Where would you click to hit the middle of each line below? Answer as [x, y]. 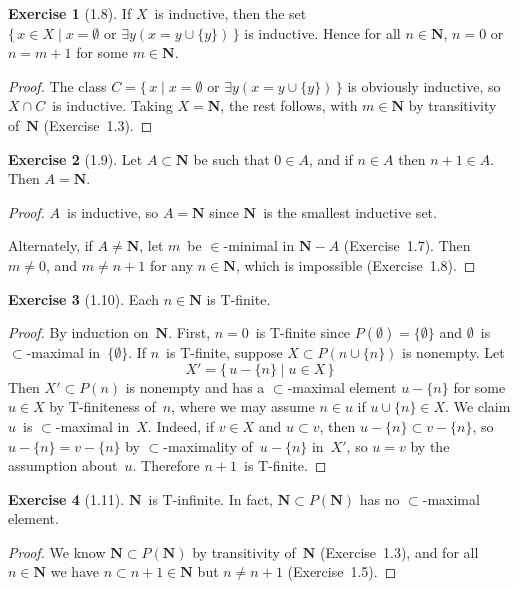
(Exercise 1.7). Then [407, 245]
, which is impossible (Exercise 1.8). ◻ [355, 264]
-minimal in [259, 245]
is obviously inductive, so [424, 85]
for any [171, 264]
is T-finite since [303, 332]
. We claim [478, 406]
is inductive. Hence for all [322, 32]
